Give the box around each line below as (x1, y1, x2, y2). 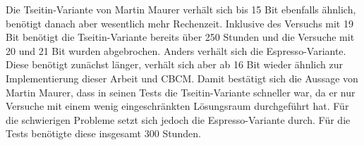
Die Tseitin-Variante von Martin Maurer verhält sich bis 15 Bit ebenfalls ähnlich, (6, 2, 356, 16)
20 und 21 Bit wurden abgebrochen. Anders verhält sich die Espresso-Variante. (6, 43, 346, 58)
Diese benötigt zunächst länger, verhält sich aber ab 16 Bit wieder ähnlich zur (6, 57, 343, 72)
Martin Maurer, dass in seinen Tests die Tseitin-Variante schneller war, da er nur (6, 84, 356, 99)
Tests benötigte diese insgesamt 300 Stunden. (6, 126, 201, 141)
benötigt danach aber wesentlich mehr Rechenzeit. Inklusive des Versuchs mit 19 (6, 15, 353, 30)
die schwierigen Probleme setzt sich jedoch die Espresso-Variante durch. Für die (6, 112, 351, 127)
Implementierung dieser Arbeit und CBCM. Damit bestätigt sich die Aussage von (6, 70, 358, 85)
